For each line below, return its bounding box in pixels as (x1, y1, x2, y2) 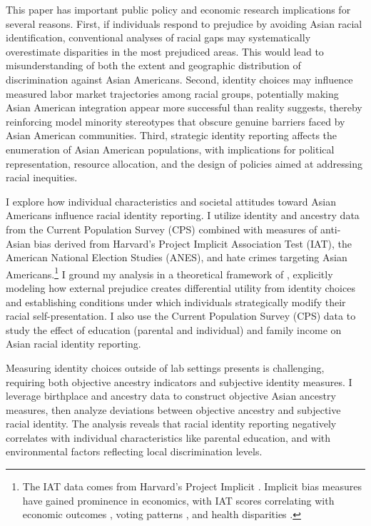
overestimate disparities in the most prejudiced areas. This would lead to (6, 44, 324, 59)
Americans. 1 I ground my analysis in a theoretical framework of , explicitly (6, 264, 333, 281)
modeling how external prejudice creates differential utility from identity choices (6, 280, 355, 295)
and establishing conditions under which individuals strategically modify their (6, 294, 346, 309)
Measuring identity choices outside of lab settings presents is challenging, (6, 360, 325, 375)
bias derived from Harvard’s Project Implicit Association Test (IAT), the (34, 236, 352, 251)
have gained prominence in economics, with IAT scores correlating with (22, 492, 335, 507)
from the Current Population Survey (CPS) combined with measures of (6, 221, 317, 236)
